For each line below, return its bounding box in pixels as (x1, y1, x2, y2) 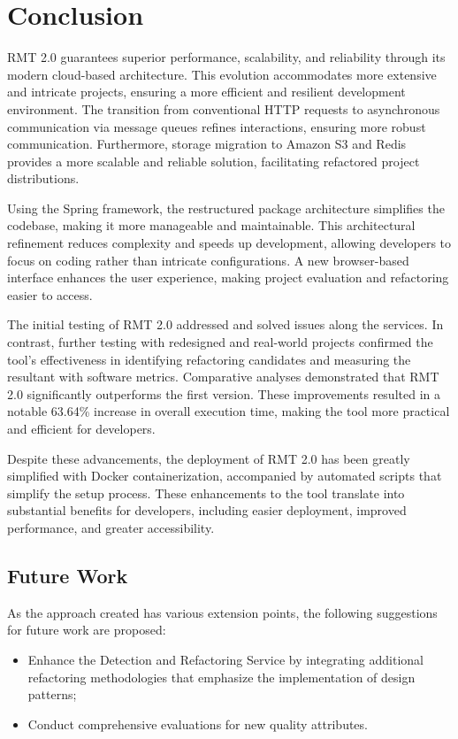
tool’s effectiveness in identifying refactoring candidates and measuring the (7, 350, 411, 368)
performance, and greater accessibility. (7, 518, 215, 536)
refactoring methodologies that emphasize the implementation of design (27, 667, 416, 686)
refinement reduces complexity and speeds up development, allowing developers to (7, 234, 452, 252)
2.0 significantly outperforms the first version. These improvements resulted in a (7, 384, 440, 403)
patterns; (27, 685, 77, 704)
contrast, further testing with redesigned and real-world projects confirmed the (7, 333, 433, 351)
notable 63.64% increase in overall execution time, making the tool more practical (7, 402, 450, 420)
